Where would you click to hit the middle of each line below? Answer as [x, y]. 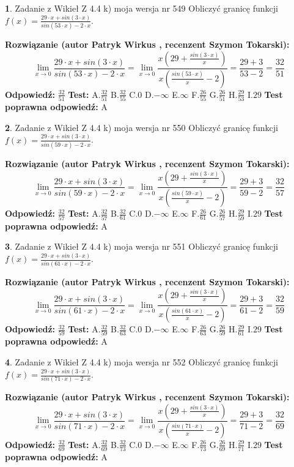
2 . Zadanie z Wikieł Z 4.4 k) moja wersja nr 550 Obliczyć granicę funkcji [141, 127]
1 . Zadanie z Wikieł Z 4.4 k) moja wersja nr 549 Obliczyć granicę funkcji [141, 8]
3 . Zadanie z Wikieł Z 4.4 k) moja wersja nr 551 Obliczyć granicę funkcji [141, 246]
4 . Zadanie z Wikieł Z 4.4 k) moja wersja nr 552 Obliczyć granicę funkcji [141, 362]
